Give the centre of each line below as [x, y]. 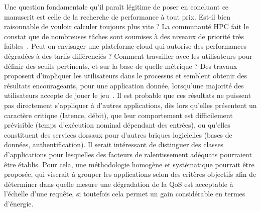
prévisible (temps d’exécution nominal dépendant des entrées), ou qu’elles [117, 125]
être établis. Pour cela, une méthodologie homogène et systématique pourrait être [129, 164]
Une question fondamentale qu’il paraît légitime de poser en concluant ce [116, 7]
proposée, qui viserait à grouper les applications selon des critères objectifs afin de [130, 174]
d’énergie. [19, 203]
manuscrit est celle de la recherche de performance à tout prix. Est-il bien [117, 16]
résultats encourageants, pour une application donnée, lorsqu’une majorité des [124, 85]
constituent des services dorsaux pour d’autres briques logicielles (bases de [118, 134]
